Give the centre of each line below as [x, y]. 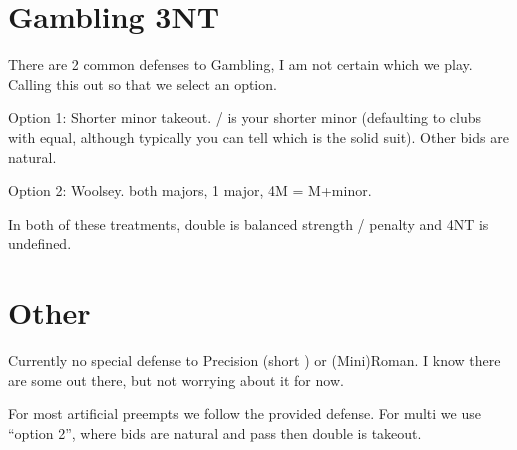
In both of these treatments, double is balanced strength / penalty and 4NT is [248, 223]
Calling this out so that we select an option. [142, 83]
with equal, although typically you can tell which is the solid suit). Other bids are [258, 136]
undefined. [40, 243]
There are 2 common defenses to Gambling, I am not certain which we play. [240, 64]
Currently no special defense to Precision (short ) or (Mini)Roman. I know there [254, 360]
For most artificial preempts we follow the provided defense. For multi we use [244, 413]
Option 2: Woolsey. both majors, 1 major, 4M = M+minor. [190, 190]
